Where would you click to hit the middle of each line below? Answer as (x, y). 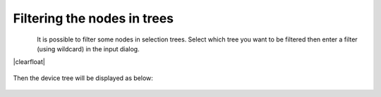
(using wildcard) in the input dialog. (89, 48)
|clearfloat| (29, 62)
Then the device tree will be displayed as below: (83, 78)
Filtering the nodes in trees (93, 18)
